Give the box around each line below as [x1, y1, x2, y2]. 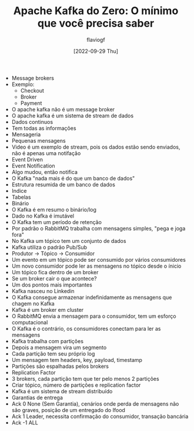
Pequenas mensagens [11, 137, 66, 144]
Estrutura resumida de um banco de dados [11, 181, 116, 188]
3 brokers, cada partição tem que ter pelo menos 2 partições [11, 375, 160, 382]
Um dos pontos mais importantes [11, 281, 92, 288]
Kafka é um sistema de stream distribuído [11, 387, 113, 394]
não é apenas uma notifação [11, 149, 81, 157]
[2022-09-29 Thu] [73, 47, 119, 54]
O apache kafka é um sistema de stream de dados [11, 112, 134, 119]
